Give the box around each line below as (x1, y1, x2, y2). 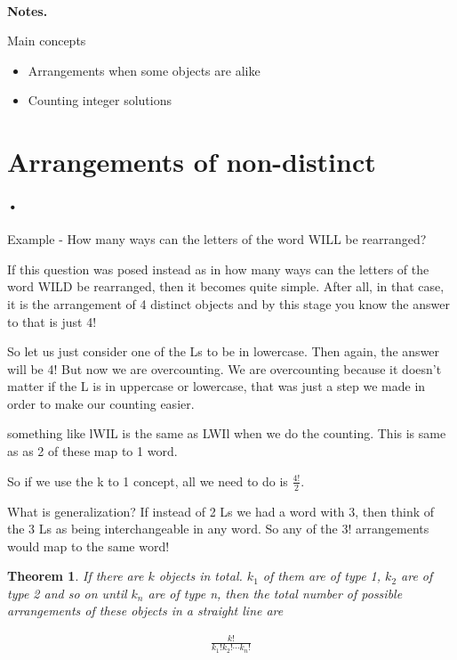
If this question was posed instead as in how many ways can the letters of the (7, 259, 429, 278)
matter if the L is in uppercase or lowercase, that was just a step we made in (7, 377, 426, 395)
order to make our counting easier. (7, 394, 195, 412)
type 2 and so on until (7, 583, 127, 602)
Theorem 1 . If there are (7, 566, 144, 585)
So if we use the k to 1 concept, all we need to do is (7, 471, 288, 490)
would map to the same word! (7, 536, 170, 555)
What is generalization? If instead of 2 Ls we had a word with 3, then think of (7, 501, 435, 520)
